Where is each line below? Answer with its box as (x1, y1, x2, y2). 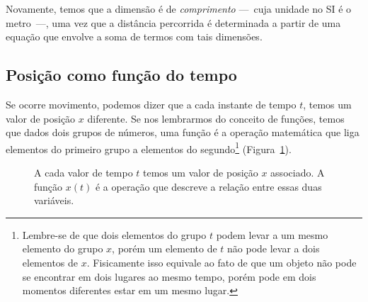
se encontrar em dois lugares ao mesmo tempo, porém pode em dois (22, 269, 316, 284)
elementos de (22, 255, 79, 269)
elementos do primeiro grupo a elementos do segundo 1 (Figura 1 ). (6, 139, 292, 156)
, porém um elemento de (112, 241, 217, 256)
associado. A (270, 165, 325, 180)
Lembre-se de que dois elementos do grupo (22, 227, 207, 242)
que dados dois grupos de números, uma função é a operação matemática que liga (6, 125, 360, 140)
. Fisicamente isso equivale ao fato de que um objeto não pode (86, 255, 357, 269)
